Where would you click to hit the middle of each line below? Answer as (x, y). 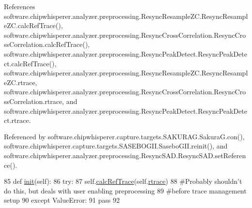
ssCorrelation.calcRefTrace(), (47, 44)
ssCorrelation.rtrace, (34, 101)
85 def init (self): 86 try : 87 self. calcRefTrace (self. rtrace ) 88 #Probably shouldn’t (123, 181)
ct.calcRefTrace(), (30, 63)
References (20, 6)
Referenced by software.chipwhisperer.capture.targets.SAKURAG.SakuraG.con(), (124, 136)
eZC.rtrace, (21, 82)
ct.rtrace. (17, 120)
